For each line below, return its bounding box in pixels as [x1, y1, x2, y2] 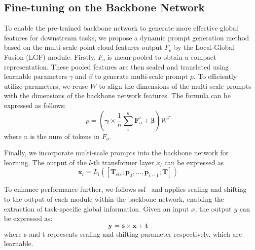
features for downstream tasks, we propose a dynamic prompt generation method [4, 32, 249, 42]
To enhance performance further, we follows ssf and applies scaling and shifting [4, 184, 247, 194]
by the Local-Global [174, 42, 234, 52]
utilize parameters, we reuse [4, 80, 88, 91]
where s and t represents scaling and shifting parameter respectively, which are [4, 228, 242, 239]
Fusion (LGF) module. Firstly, [4, 51, 96, 62]
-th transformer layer [91, 157, 154, 167]
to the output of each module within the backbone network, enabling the [4, 193, 224, 204]
